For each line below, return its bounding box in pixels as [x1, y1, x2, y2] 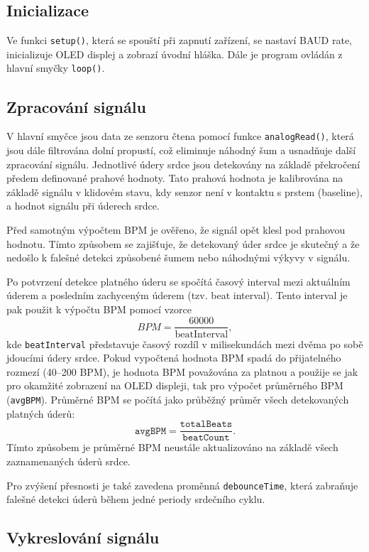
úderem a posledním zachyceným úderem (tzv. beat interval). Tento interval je [6, 288, 348, 303]
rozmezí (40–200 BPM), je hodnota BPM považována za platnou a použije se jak [6, 364, 358, 379]
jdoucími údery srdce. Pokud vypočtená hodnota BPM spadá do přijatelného [6, 350, 341, 365]
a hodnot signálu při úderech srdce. [6, 198, 160, 213]
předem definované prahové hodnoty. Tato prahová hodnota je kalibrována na [6, 171, 343, 185]
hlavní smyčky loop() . [6, 60, 105, 75]
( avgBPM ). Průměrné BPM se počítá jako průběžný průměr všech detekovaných [6, 392, 349, 406]
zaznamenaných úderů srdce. [6, 453, 131, 468]
